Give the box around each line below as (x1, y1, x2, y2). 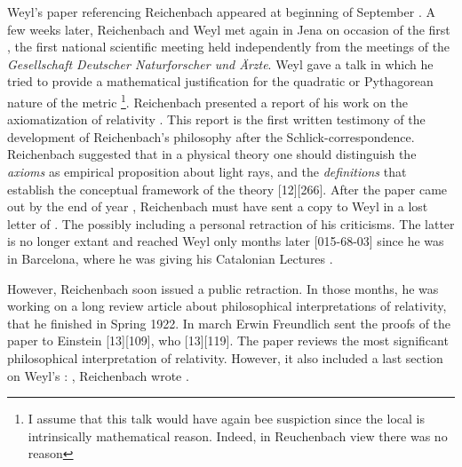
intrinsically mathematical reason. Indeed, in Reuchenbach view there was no (28, 426, 448, 445)
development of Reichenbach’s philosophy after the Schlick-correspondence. (7, 127, 415, 146)
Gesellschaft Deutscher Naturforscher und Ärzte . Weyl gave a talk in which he (7, 54, 434, 73)
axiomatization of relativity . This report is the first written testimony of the (7, 110, 426, 129)
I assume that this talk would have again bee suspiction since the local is (28, 409, 425, 428)
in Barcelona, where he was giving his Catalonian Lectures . (7, 249, 333, 267)
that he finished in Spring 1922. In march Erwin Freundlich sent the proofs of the (7, 313, 451, 332)
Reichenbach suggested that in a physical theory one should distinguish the (7, 145, 417, 163)
